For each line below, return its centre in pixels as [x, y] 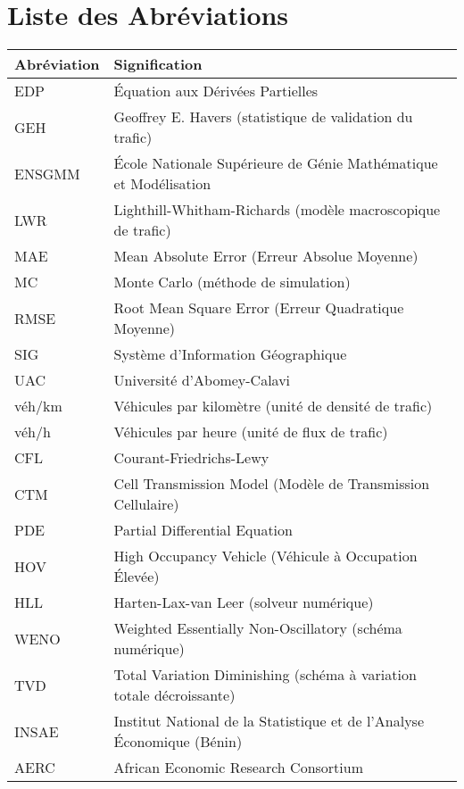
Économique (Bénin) [178, 742]
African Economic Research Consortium [239, 768]
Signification [158, 64]
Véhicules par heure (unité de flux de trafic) [251, 432]
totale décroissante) [174, 695]
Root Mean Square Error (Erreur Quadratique [259, 308]
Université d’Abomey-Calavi [202, 380]
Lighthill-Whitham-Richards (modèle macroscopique [277, 210]
